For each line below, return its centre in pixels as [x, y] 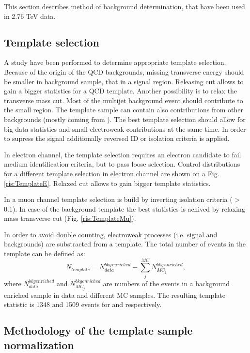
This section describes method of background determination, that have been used [125, 6]
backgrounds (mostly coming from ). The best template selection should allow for [125, 119]
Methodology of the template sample [98, 330]
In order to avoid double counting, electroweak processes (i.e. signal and [111, 234]
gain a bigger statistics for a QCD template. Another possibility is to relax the [121, 91]
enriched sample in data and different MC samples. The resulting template [115, 295]
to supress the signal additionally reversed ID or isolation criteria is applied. [117, 138]
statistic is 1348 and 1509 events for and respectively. [83, 304]
